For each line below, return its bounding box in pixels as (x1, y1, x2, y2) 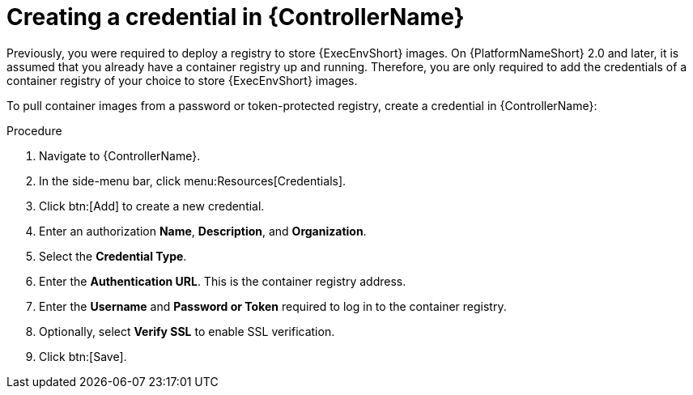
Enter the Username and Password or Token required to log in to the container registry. (39, 299, 507, 313)
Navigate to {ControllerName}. (39, 148, 201, 163)
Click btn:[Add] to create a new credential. (39, 198, 265, 213)
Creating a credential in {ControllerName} (6, 3, 465, 31)
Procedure (6, 123, 62, 138)
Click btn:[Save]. (39, 349, 127, 363)
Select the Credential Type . (39, 248, 187, 263)
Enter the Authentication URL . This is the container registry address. (39, 274, 406, 288)
